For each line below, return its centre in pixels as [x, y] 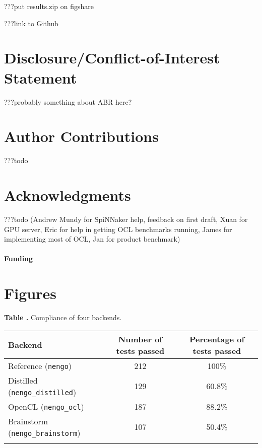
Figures [30, 293]
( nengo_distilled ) [42, 392]
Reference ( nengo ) [40, 365]
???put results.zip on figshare [49, 6]
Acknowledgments [68, 195]
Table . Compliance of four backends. [63, 317]
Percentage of [217, 339]
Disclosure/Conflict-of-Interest [112, 58]
